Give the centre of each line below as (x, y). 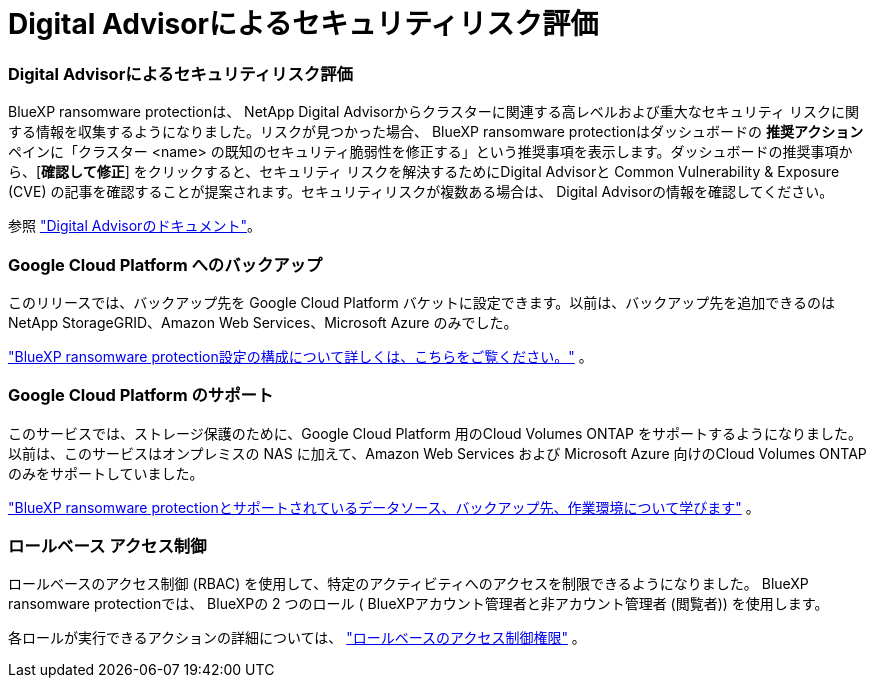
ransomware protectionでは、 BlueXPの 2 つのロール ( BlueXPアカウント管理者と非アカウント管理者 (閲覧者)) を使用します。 (418, 604)
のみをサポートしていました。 (106, 473)
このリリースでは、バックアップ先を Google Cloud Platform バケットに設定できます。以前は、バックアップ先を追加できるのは (421, 302)
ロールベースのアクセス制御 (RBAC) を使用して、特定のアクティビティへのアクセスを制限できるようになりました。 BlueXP (408, 584)
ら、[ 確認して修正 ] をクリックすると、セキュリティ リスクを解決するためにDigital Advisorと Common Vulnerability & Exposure (424, 172)
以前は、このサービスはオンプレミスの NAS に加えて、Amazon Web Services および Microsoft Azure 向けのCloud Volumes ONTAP (437, 453)
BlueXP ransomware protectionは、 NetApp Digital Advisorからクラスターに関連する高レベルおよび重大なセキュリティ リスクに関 (433, 112)
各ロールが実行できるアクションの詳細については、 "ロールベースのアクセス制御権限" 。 (297, 638)
